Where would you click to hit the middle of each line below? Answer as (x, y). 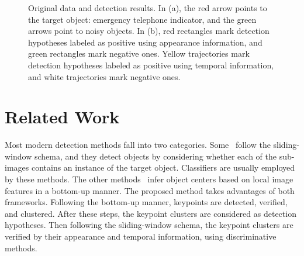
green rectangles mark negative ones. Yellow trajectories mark (139, 53)
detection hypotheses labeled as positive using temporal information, (151, 65)
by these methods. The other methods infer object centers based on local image (149, 179)
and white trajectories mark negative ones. (104, 76)
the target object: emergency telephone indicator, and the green (142, 19)
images (17, 167)
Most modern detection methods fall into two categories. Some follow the (138, 145)
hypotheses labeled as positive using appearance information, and (145, 42)
